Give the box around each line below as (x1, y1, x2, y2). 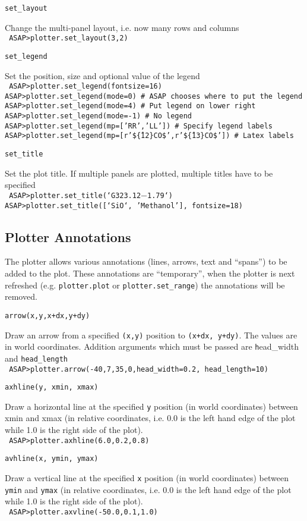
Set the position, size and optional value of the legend (5, 69, 200, 81)
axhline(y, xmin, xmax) (5, 383, 99, 392)
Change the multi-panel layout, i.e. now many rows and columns (5, 21, 239, 33)
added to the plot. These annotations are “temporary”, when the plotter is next (5, 267, 295, 280)
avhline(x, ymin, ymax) (5, 454, 99, 463)
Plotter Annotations (5, 227, 131, 246)
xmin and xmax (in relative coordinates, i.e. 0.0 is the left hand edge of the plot (5, 412, 296, 424)
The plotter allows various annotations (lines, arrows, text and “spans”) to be (5, 255, 287, 268)
